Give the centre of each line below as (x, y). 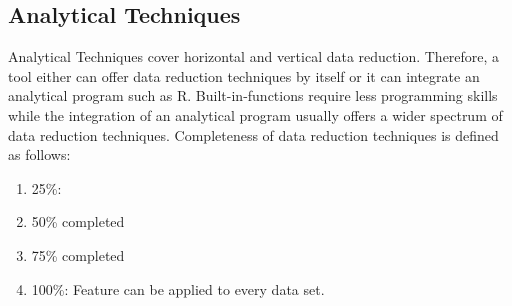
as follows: (39, 154)
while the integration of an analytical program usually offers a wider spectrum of (255, 114)
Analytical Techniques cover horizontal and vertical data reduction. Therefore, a (254, 56)
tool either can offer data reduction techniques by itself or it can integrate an (244, 75)
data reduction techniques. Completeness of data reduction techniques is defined (253, 134)
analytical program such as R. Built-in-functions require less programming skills (253, 95)
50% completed (78, 221)
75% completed (78, 254)
